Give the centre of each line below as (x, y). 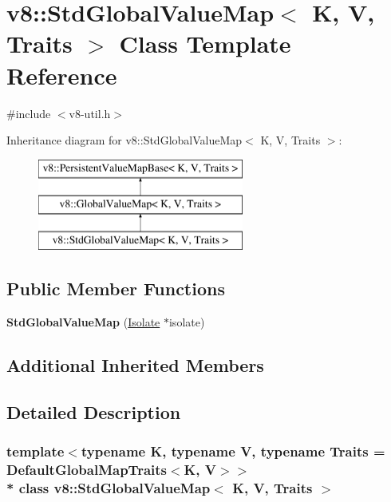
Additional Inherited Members (135, 364)
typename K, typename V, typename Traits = (233, 451)
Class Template (205, 43)
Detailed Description (94, 411)
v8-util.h (90, 113)
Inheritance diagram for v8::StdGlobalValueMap (124, 140)
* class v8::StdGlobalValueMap (109, 487)
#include (29, 113)
